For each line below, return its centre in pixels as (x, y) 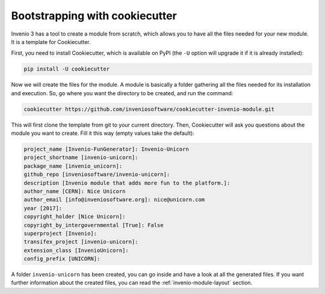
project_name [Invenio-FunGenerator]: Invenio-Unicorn (106, 149)
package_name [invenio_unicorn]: (73, 166)
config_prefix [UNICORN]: (62, 259)
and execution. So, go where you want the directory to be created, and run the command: (122, 93)
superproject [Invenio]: (60, 233)
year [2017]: (43, 208)
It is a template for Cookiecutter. (51, 42)
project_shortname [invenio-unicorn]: (81, 158)
